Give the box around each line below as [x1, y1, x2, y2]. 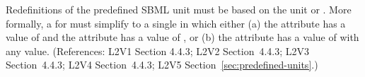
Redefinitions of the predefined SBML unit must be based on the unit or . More [6, 2, 352, 16]
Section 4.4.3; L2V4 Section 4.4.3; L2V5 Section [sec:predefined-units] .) [6, 57, 318, 72]
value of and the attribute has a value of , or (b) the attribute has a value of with [6, 30, 359, 45]
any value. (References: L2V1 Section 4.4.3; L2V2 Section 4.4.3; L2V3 [6, 43, 310, 58]
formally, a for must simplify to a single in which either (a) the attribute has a [6, 16, 346, 30]
